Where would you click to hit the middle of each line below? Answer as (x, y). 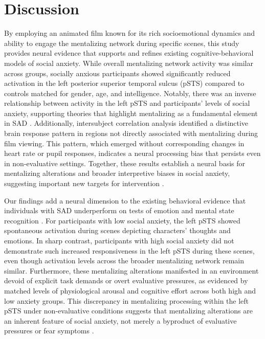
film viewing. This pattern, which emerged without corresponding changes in (124, 143)
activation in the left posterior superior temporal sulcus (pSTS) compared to (124, 83)
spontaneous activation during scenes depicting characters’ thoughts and (117, 230)
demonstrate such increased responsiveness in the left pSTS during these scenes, (129, 250)
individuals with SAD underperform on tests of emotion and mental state (119, 210)
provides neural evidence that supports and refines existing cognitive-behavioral (129, 53)
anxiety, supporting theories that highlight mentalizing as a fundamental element (131, 113)
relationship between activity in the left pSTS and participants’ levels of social (127, 103)
